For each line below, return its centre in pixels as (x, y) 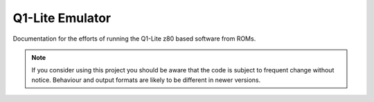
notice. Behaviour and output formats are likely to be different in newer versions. (146, 80)
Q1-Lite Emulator (62, 18)
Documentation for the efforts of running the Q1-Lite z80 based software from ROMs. (134, 39)
